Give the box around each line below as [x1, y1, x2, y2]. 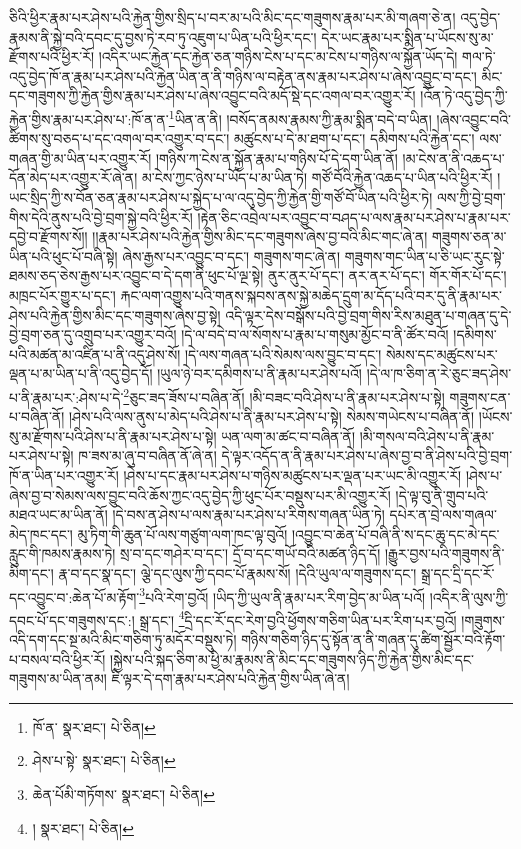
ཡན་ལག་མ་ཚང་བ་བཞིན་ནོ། [221, 425, 356, 446]
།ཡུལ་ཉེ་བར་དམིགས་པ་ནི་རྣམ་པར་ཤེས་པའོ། [157, 363, 362, 384]
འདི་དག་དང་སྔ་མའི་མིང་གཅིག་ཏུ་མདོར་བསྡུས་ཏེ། [9, 629, 237, 650]
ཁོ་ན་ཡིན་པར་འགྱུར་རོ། [9, 464, 119, 485]
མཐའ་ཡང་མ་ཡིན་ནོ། [9, 504, 108, 525]
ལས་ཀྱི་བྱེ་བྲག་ [436, 187, 506, 207]
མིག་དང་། [9, 562, 54, 583]
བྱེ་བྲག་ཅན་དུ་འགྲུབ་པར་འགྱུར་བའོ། [9, 324, 177, 345]
